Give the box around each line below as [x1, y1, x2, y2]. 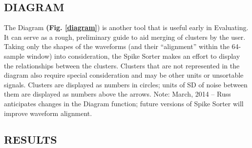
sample [4, 50, 25, 61]
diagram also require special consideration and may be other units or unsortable [4, 70, 244, 80]
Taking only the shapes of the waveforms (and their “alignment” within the [4, 41, 230, 51]
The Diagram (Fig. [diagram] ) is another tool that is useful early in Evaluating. [4, 22, 249, 33]
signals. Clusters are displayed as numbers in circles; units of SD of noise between [4, 79, 248, 89]
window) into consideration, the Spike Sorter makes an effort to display [26, 50, 240, 61]
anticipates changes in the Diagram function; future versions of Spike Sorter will [4, 98, 244, 108]
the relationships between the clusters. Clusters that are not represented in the [4, 60, 240, 70]
